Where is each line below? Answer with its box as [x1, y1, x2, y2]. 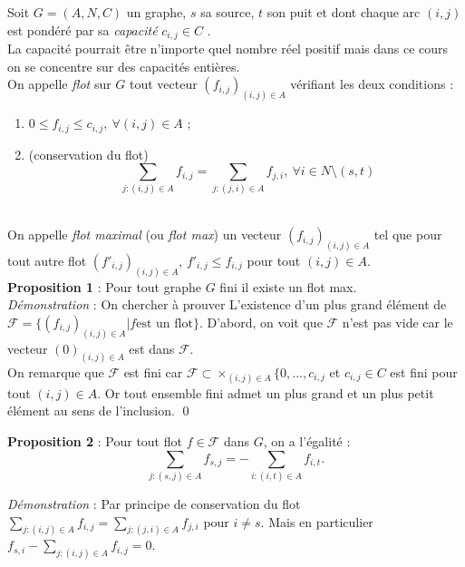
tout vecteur [130, 74, 198, 93]
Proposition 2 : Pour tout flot [7, 432, 182, 451]
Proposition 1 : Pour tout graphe [7, 277, 201, 296]
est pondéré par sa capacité [7, 20, 158, 39]
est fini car [123, 362, 183, 381]
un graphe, [126, 3, 187, 21]
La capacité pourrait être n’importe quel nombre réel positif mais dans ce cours [7, 39, 449, 58]
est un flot [136, 317, 193, 330]
